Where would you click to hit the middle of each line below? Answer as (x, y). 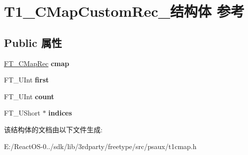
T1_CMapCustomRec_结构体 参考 (124, 11)
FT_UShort (22, 113)
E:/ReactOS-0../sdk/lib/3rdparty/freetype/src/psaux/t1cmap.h (100, 146)
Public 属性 (33, 42)
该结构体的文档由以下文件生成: (53, 129)
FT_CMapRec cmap (37, 63)
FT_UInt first (27, 80)
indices (60, 113)
